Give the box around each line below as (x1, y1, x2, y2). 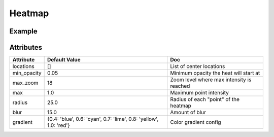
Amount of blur (170, 109, 207, 116)
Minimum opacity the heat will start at (170, 70, 260, 77)
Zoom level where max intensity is (170, 76, 252, 83)
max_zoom (12, 79, 39, 86)
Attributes (9, 43, 43, 52)
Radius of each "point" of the (170, 96, 240, 103)
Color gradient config (170, 119, 221, 126)
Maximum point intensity (170, 89, 229, 96)
